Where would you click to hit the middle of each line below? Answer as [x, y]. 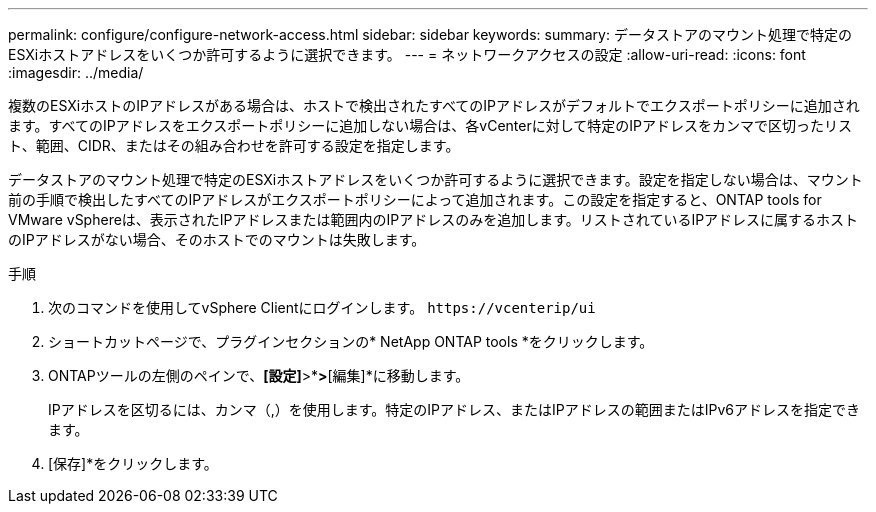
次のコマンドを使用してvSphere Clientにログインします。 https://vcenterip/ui [322, 307]
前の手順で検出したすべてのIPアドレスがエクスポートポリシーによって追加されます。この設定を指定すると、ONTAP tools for [415, 199]
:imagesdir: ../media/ [76, 72]
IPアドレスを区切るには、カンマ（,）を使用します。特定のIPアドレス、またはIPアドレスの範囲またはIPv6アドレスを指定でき [454, 409]
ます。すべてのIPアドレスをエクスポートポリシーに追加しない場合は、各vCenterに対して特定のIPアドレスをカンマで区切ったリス [430, 125]
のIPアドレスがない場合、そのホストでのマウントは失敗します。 [217, 239]
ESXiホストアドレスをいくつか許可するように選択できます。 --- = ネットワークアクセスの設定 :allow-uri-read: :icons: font [407, 54]
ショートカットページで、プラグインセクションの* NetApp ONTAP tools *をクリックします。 [351, 341]
